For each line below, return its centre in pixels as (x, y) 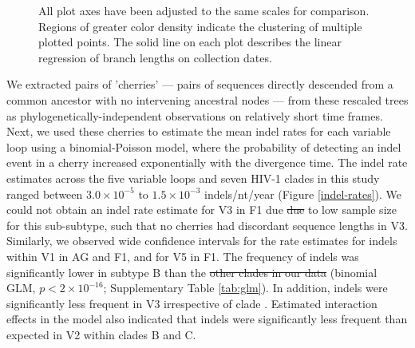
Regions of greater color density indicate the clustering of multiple (200, 26)
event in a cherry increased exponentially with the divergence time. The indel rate (207, 162)
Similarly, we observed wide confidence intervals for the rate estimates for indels (202, 241)
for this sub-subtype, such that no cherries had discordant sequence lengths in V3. (207, 225)
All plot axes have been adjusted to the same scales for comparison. (204, 10)
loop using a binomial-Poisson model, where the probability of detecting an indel (204, 146)
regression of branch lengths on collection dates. (155, 57)
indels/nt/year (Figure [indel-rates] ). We (303, 194)
